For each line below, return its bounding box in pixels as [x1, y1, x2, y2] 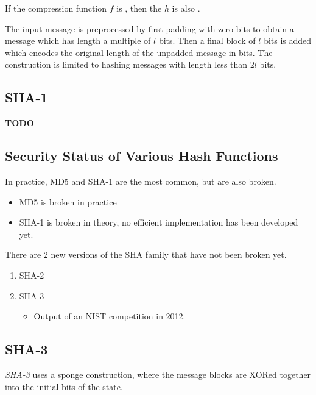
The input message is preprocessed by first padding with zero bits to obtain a [5, 22, 294, 35]
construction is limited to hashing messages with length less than [5, 58, 248, 71]
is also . [172, 2, 200, 14]
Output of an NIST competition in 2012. [33, 310, 186, 322]
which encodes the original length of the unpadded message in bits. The [5, 46, 273, 59]
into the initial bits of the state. [5, 380, 123, 393]
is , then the [116, 2, 162, 14]
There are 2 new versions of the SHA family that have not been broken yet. [5, 248, 287, 261]
